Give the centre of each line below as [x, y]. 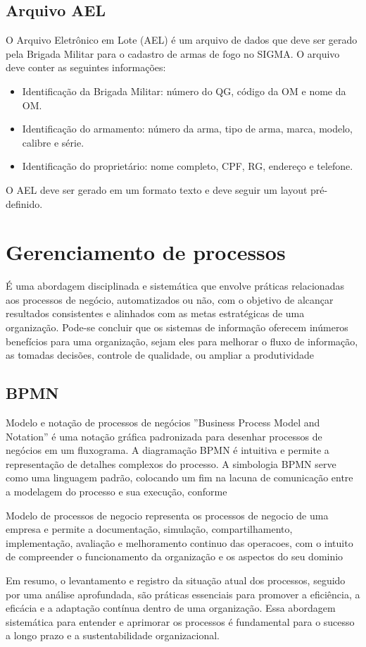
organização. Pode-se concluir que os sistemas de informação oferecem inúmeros [177, 327]
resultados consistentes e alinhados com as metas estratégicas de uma [155, 313]
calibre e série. [53, 142]
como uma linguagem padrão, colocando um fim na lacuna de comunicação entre [179, 477]
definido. [24, 203]
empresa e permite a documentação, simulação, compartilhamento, [149, 529]
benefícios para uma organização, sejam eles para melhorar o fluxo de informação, [182, 341]
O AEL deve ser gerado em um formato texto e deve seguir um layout [157, 189]
